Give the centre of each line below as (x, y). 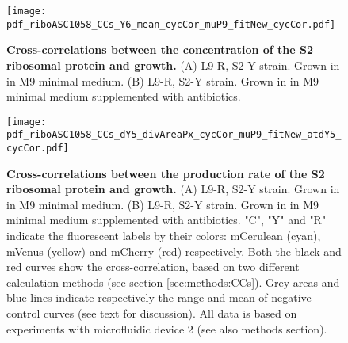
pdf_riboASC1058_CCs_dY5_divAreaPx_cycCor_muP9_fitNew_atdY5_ (174, 135)
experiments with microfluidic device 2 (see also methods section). (167, 328)
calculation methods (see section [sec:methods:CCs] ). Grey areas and (173, 282)
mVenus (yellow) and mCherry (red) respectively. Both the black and (174, 251)
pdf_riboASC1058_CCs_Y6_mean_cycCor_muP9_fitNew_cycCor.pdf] (171, 24)
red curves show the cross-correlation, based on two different (153, 267)
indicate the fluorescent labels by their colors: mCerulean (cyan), (164, 236)
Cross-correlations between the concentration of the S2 (160, 50)
